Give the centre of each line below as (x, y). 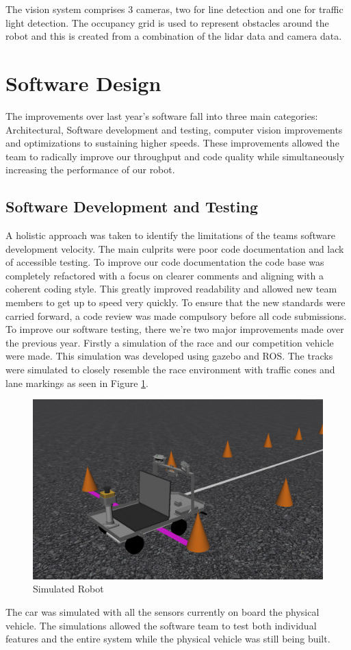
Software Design (83, 83)
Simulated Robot (68, 589)
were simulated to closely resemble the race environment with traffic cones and (170, 370)
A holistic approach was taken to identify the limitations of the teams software (170, 235)
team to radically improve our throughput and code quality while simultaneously (175, 156)
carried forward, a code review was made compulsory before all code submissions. (176, 315)
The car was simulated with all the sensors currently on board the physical (162, 611)
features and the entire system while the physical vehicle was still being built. (168, 639)
